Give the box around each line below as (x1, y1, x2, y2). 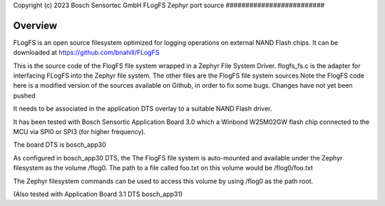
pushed (13, 91, 36, 100)
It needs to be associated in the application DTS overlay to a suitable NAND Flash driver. (13, 104, 272, 113)
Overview (13, 19, 58, 31)
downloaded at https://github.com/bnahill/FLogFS (13, 48, 160, 57)
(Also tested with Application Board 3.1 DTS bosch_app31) (13, 190, 183, 198)
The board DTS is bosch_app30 (13, 140, 106, 149)
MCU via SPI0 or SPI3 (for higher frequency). (13, 128, 146, 136)
